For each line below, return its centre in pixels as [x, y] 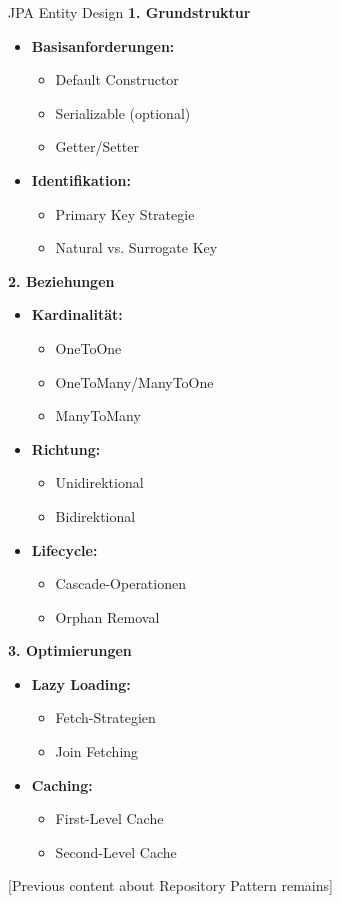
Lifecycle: [64, 549]
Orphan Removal [107, 616]
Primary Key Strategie [125, 213]
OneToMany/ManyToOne [134, 381]
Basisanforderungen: [103, 45]
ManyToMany [98, 415]
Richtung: [66, 448]
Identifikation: [81, 179]
